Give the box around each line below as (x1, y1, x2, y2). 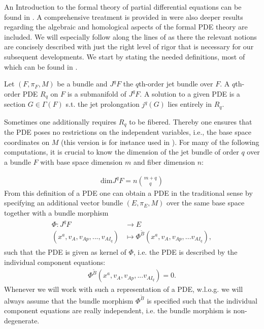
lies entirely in (168, 99, 212, 109)
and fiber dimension (133, 156, 195, 167)
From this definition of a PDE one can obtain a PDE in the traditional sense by (4, 187, 253, 198)
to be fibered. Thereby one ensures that (129, 116, 252, 127)
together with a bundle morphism (4, 207, 109, 218)
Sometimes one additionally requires (4, 116, 117, 127)
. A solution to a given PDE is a (140, 88, 240, 99)
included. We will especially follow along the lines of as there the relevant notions (4, 31, 257, 42)
